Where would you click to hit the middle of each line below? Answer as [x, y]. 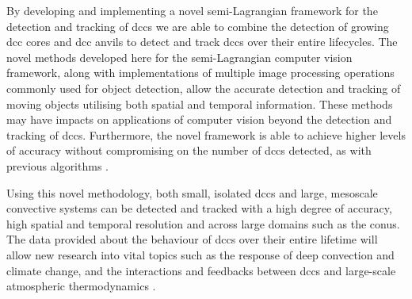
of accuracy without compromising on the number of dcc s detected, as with [189, 150]
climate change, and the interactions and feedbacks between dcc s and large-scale [201, 270]
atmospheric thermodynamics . [81, 286]
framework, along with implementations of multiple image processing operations [200, 73]
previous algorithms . [57, 165]
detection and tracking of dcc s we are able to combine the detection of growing [198, 26]
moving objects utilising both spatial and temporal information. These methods [200, 103]
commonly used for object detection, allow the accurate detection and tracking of [204, 88]
